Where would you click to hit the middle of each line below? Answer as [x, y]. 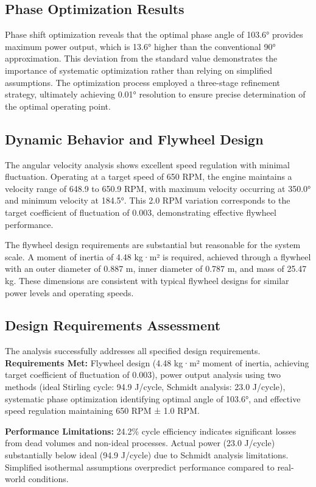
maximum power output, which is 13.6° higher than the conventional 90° [140, 46]
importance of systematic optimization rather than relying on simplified [139, 70]
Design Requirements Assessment [113, 325]
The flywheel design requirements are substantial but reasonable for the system [153, 245]
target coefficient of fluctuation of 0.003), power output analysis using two [143, 375]
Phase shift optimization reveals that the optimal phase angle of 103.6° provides [154, 34]
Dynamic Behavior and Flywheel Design [134, 139]
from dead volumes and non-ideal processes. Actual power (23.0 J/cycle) [140, 443]
